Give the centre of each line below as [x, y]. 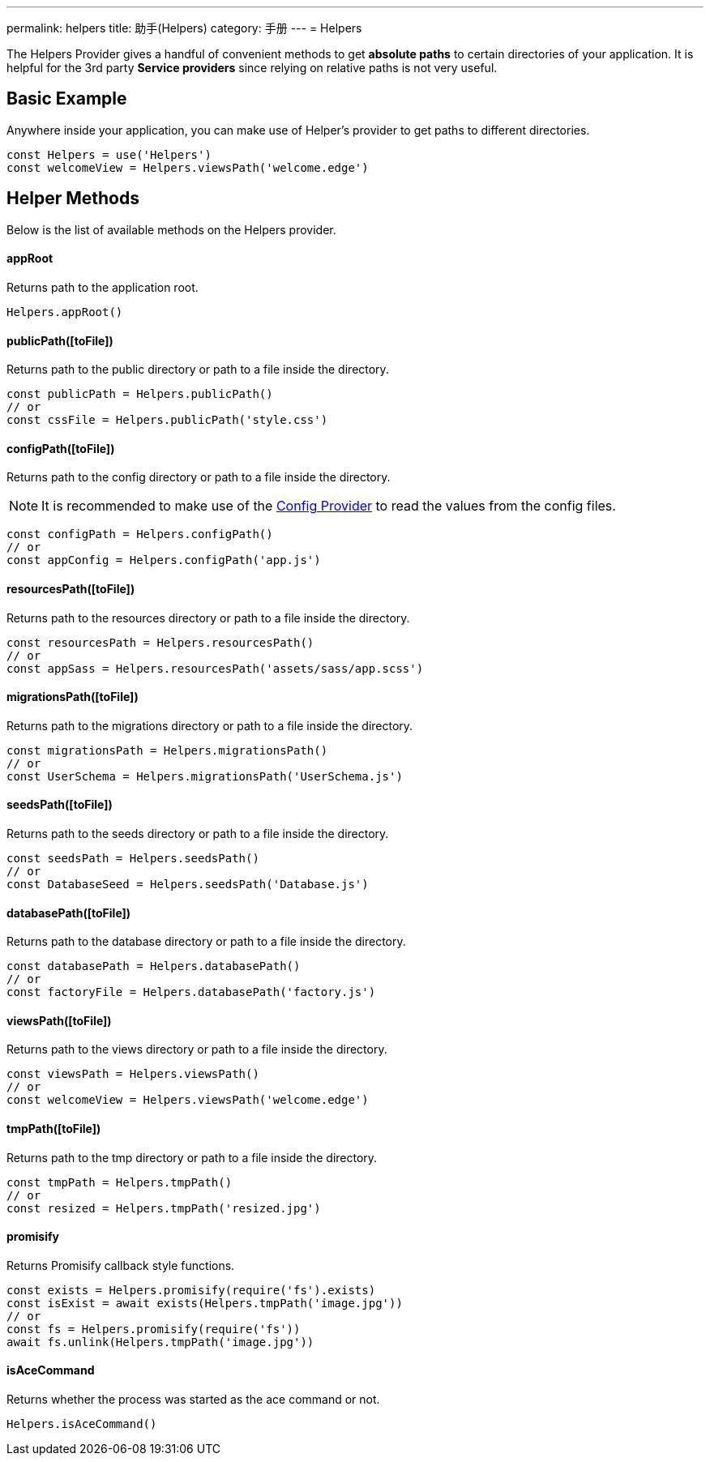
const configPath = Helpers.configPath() [140, 534]
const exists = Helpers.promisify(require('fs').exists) [191, 1290]
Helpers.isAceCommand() [82, 1424]
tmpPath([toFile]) [54, 1129]
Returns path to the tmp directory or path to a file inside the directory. [192, 1157]
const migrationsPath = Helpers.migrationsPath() [167, 750]
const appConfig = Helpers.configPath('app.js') [164, 560]
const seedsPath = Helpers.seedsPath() [133, 858]
